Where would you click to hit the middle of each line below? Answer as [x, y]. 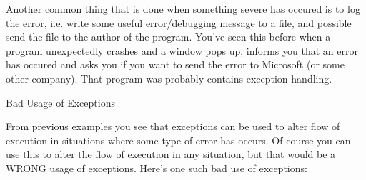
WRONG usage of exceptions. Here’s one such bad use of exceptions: [157, 168]
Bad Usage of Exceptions [60, 102]
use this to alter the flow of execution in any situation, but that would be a [171, 154]
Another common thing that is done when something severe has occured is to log [183, 9]
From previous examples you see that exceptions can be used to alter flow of [173, 126]
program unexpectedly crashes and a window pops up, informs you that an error [182, 50]
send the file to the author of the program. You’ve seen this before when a [168, 37]
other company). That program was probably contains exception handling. [169, 78]
